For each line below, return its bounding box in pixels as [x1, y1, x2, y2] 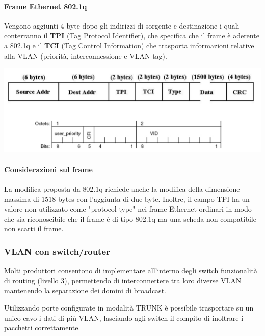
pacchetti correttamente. [4, 322, 81, 333]
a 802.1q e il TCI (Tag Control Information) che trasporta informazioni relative [4, 40, 254, 50]
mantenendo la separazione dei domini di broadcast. [4, 285, 166, 296]
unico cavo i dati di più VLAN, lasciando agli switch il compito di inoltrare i [4, 312, 244, 323]
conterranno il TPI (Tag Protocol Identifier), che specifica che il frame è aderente [4, 30, 259, 41]
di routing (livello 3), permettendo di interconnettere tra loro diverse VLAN [4, 275, 242, 286]
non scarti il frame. [4, 223, 64, 234]
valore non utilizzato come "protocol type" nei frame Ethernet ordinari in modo [4, 203, 252, 214]
